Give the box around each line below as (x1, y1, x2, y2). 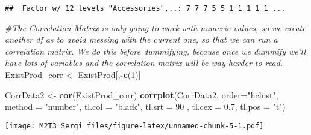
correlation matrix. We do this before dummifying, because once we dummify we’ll (5, 44, 306, 57)
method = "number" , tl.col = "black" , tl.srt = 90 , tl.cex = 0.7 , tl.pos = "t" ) (5, 100, 286, 113)
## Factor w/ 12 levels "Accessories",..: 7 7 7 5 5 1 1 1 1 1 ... (5, 4, 286, 13)
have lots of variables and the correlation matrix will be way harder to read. (5, 56, 283, 69)
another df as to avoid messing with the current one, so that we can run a (5, 33, 278, 46)
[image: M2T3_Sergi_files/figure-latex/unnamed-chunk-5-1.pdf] (5, 121, 264, 130)
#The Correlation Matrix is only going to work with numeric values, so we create (5, 21, 306, 34)
